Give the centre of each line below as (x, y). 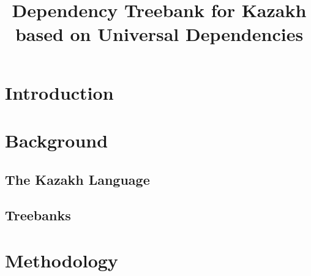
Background (57, 140)
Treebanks (38, 215)
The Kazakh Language (77, 179)
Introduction (59, 92)
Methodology (62, 260)
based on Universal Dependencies (159, 34)
